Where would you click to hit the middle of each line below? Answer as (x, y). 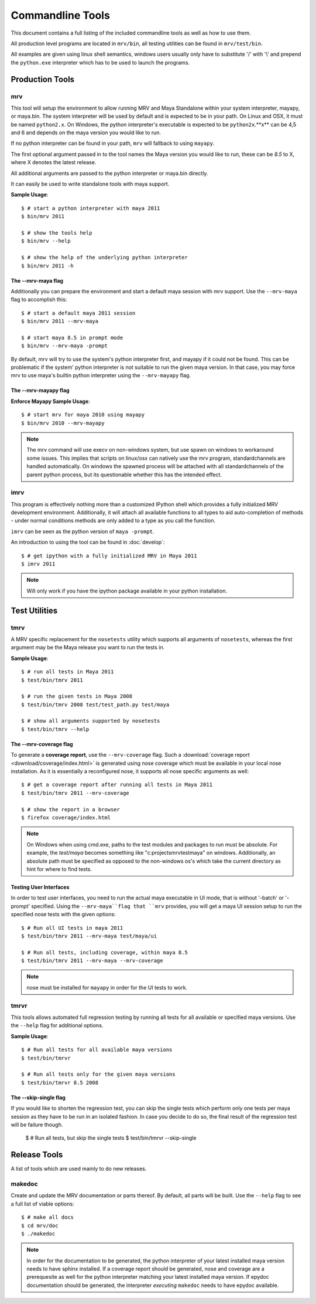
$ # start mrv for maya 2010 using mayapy (83, 415)
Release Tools (37, 1155)
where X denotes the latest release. (54, 162)
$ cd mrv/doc (40, 1225)
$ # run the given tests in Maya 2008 (77, 696)
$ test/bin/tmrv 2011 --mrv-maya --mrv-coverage (92, 961)
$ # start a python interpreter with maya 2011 (91, 208)
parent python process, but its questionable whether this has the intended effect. (124, 475)
